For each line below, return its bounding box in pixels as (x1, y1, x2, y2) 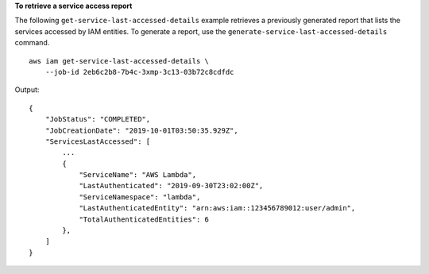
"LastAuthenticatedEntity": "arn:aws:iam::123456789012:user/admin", (79, 203, 356, 213)
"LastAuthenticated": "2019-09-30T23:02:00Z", (79, 181, 264, 191)
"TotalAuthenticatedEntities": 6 (79, 214, 210, 224)
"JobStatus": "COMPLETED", (44, 115, 151, 124)
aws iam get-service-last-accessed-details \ (29, 56, 210, 65)
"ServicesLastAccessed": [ (44, 137, 151, 146)
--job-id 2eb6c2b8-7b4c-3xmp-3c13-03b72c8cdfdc (44, 68, 234, 76)
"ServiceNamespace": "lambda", (79, 192, 201, 202)
